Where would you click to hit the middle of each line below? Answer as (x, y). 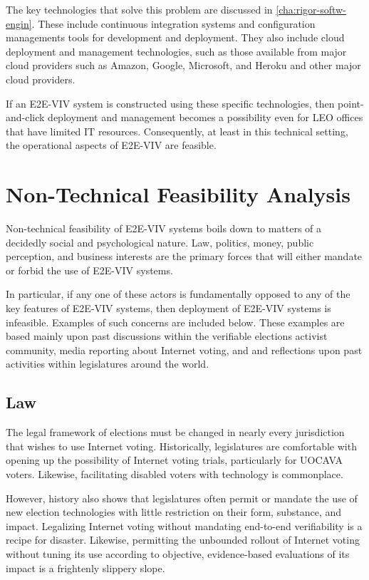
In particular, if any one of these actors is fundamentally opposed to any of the (178, 294)
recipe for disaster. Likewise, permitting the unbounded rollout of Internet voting (183, 540)
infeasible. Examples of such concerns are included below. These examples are (175, 322)
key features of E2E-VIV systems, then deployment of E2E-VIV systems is (168, 308)
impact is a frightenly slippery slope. (85, 568)
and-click (25, 117)
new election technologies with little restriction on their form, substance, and (174, 512)
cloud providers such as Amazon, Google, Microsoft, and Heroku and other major (183, 65)
